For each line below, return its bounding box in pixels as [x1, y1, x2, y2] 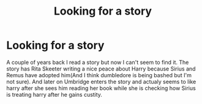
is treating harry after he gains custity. [6, 91, 103, 98]
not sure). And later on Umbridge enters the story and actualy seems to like [6, 78, 196, 85]
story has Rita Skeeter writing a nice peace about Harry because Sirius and [6, 65, 196, 72]
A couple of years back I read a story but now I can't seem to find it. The [6, 58, 189, 66]
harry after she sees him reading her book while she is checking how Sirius [6, 84, 196, 92]
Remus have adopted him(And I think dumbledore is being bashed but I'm [6, 71, 192, 78]
